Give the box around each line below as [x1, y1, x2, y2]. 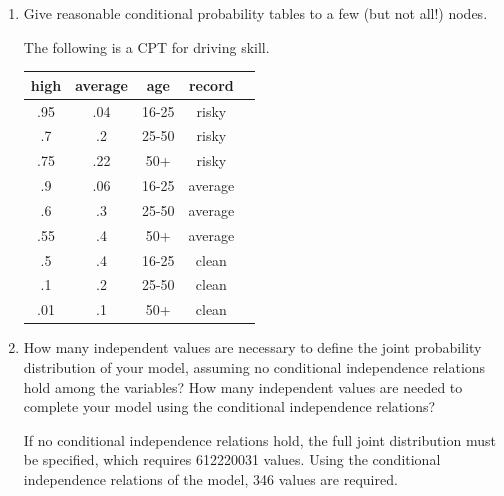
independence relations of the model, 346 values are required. [23, 468, 398, 489]
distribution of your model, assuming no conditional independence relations [23, 356, 486, 377]
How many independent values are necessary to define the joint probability [23, 337, 482, 358]
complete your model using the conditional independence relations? [23, 396, 436, 417]
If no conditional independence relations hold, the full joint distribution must [23, 429, 496, 450]
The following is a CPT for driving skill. [23, 36, 270, 57]
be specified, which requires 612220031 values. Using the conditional [23, 449, 441, 470]
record [188, 74, 234, 95]
